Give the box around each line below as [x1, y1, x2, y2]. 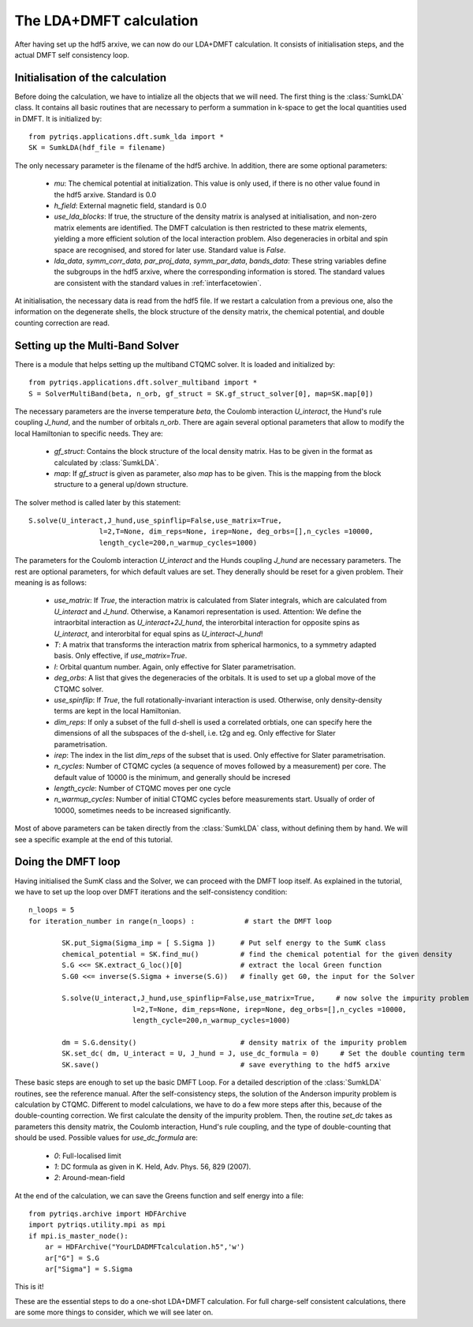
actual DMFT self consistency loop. [14, 50, 129, 59]
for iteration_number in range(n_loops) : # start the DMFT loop [28, 917, 333, 925]
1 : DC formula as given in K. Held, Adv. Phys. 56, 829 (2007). [54, 1161, 251, 1171]
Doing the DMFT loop [14, 855, 121, 868]
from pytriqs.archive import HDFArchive [28, 1209, 187, 1219]
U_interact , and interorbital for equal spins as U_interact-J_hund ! [54, 628, 263, 639]
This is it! [14, 1282, 44, 1291]
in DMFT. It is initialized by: [14, 114, 102, 123]
